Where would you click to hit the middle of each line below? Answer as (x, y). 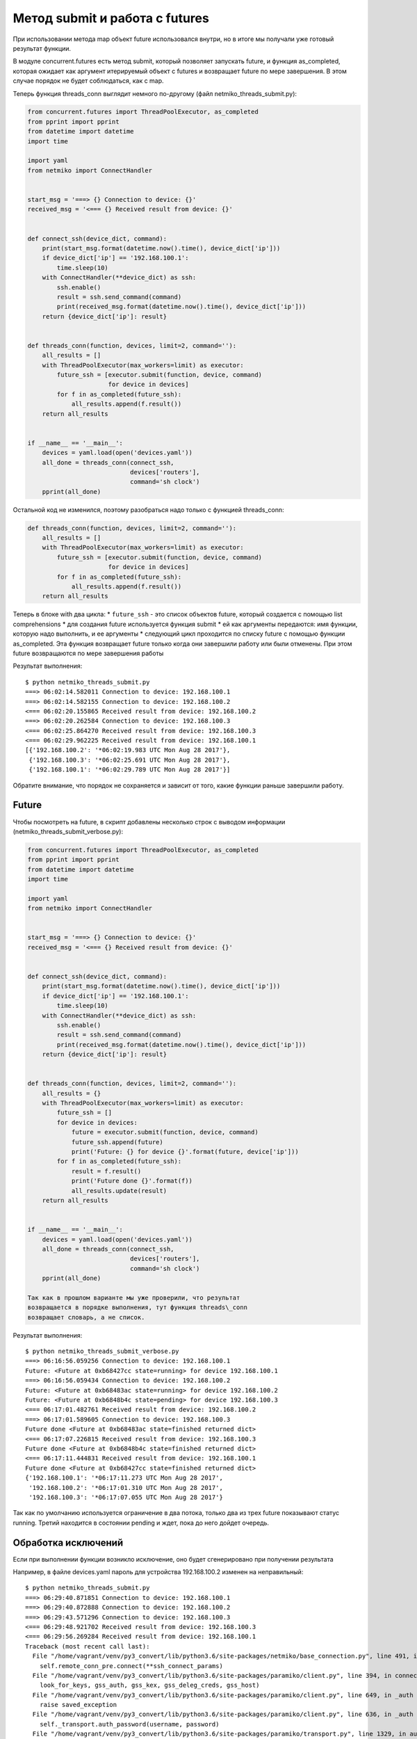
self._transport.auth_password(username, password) (129, 1724)
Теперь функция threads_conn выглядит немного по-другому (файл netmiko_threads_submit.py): (155, 93)
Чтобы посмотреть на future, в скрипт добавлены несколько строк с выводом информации (149, 822)
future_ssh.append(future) (117, 1142)
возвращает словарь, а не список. (86, 1317)
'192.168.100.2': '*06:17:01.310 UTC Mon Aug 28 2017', (126, 1488)
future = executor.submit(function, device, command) (165, 1132)
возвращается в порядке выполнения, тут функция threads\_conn (138, 1307)
